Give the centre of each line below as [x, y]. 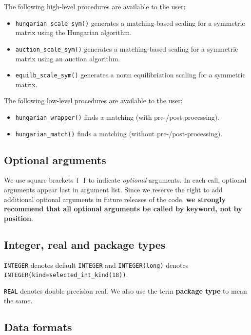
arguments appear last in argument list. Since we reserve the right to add [113, 190]
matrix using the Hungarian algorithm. [74, 32]
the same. [18, 300]
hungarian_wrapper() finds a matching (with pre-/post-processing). [117, 117]
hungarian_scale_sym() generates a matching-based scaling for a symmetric [130, 23]
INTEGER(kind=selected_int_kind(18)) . [66, 274]
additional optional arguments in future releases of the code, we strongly [115, 199]
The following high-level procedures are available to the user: [95, 6]
